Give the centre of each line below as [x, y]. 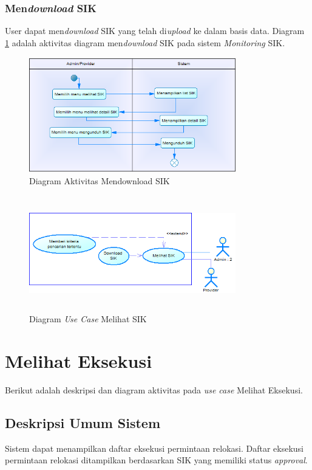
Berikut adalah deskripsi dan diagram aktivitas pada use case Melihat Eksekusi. [154, 389]
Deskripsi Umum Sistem [83, 422]
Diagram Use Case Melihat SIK [88, 319]
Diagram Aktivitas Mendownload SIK [100, 180]
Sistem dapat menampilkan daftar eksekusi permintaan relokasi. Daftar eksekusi [154, 448]
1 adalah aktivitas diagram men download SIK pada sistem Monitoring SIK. [145, 42]
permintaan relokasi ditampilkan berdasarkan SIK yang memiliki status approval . [156, 460]
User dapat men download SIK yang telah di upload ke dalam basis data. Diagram [155, 31]
